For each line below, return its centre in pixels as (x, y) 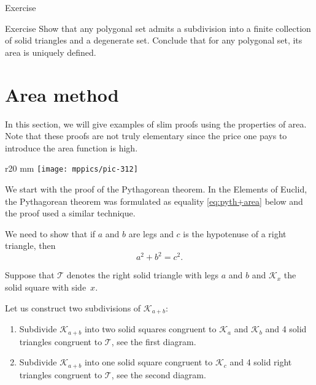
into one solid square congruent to (148, 362)
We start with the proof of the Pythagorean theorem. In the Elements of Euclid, (156, 189)
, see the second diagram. (159, 374)
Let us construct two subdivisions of (73, 307)
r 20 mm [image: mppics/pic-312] (71, 168)
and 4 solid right (261, 362)
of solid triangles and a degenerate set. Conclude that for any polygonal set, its (154, 40)
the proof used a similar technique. (70, 213)
